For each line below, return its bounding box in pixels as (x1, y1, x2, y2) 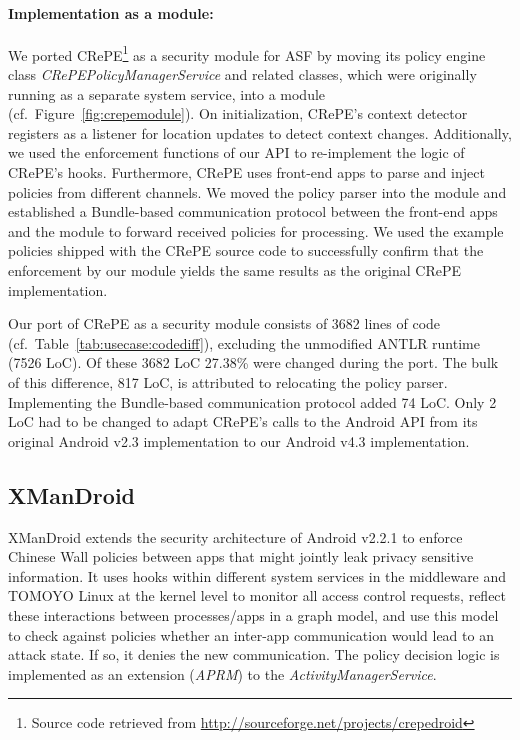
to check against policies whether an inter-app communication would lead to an (8, 624, 494, 645)
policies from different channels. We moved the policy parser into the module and (8, 181, 507, 202)
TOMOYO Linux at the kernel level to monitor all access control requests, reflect (8, 585, 507, 606)
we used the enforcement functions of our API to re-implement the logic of (8, 142, 465, 163)
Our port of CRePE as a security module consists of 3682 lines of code (8, 313, 441, 334)
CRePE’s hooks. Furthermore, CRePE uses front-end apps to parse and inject (8, 162, 485, 183)
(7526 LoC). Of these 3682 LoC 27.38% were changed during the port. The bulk (8, 352, 499, 373)
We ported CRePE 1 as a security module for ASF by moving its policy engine (8, 41, 486, 65)
